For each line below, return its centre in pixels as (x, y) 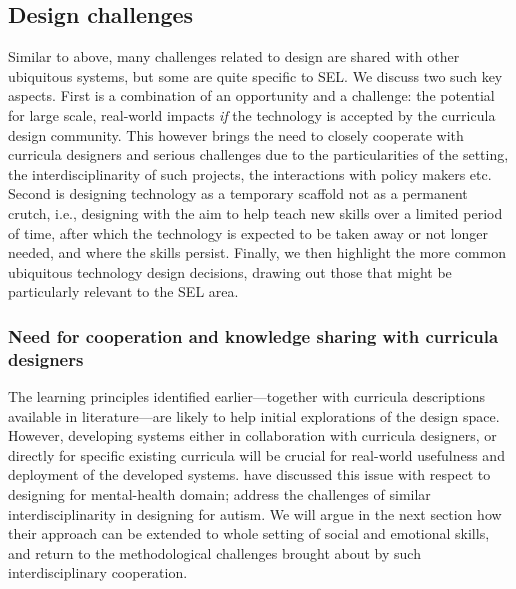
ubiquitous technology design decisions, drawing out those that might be (230, 271)
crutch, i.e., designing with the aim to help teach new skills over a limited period (255, 212)
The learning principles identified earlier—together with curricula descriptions (246, 396)
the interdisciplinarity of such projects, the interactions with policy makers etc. (250, 173)
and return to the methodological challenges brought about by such (214, 552)
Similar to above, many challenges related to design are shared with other (234, 56)
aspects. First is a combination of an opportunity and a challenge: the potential (251, 95)
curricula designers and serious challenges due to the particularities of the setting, (258, 154)
